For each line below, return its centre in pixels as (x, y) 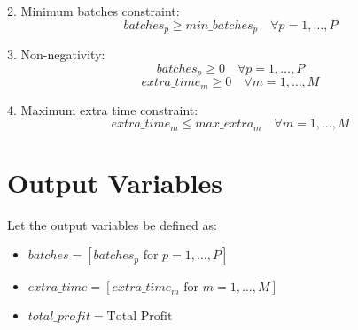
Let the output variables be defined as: (112, 224)
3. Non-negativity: (56, 54)
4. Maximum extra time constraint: (103, 109)
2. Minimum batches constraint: (93, 11)
